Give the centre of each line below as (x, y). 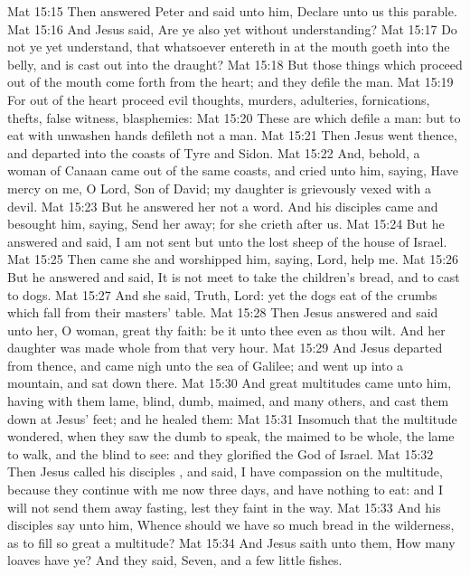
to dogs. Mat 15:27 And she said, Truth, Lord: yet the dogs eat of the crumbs (222, 294)
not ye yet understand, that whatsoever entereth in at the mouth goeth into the (229, 47)
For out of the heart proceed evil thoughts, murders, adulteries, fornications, (219, 99)
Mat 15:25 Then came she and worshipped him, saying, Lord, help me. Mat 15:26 (233, 259)
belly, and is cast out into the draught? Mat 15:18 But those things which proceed (235, 64)
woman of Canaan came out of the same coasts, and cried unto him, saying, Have (233, 170)
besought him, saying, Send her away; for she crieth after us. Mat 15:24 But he (226, 224)
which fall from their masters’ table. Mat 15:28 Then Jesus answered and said (223, 312)
